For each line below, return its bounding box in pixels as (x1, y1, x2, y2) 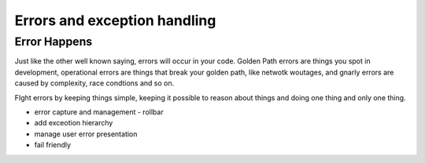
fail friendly (34, 140, 71, 150)
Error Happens (14, 34, 93, 49)
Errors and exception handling (14, 12, 216, 29)
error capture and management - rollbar (34, 107, 164, 117)
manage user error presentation (34, 129, 138, 139)
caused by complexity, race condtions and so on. (14, 78, 175, 88)
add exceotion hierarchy (34, 118, 113, 128)
